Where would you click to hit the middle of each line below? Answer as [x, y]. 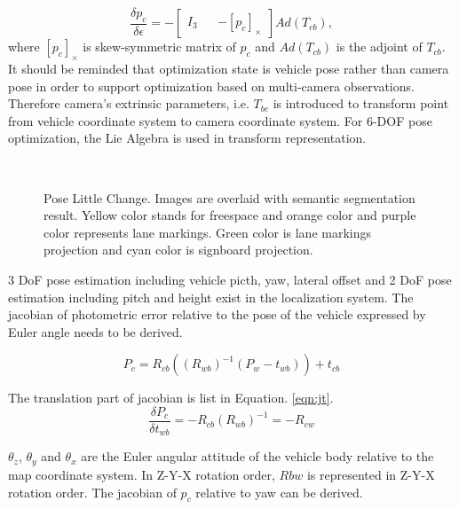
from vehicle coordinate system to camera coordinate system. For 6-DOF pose [220, 120]
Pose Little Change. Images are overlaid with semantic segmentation [229, 197]
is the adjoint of [379, 47]
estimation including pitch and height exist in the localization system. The [211, 297]
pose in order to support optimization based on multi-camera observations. [211, 86]
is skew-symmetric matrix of [159, 47]
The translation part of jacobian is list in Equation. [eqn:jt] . [171, 398]
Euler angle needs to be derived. [95, 331]
